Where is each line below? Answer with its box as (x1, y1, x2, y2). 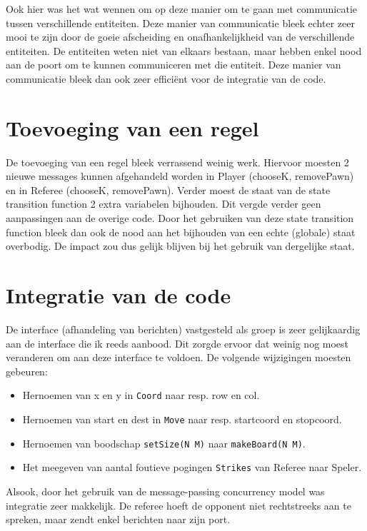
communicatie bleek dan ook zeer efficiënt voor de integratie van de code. (6, 71, 326, 86)
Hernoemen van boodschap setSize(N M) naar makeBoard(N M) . (22, 435, 306, 450)
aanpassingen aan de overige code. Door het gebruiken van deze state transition (6, 211, 354, 226)
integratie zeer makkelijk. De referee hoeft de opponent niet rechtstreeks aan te (6, 497, 351, 512)
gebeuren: (6, 363, 48, 378)
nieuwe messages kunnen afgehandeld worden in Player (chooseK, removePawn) (6, 168, 354, 183)
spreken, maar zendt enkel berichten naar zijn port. (6, 512, 231, 527)
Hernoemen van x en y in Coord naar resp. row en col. (22, 388, 260, 403)
